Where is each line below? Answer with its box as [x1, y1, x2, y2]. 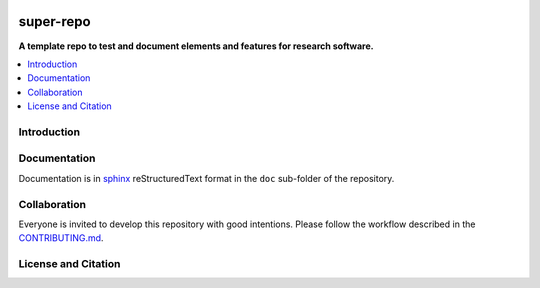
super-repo [18, 13, 91, 30]
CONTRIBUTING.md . [18, 232, 104, 244]
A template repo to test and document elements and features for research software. [18, 40, 374, 52]
